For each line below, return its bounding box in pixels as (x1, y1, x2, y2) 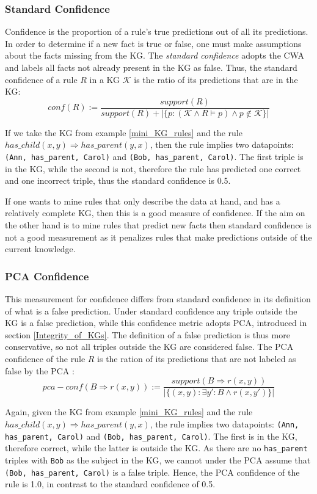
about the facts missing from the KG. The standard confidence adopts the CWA (5, 49, 304, 62)
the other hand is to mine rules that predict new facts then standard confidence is (5, 219, 312, 231)
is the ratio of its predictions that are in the (134, 73, 298, 85)
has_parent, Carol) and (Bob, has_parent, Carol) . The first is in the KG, (5, 429, 297, 442)
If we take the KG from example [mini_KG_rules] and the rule (5, 126, 242, 139)
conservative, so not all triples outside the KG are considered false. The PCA (5, 340, 294, 353)
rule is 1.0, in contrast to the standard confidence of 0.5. (5, 478, 216, 490)
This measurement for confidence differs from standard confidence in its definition (5, 292, 311, 305)
